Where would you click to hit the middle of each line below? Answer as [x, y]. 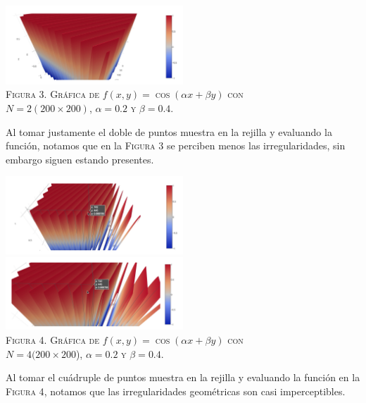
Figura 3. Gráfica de [52, 94]
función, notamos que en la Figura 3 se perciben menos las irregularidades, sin [176, 145]
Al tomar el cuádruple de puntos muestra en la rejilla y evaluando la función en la [183, 377]
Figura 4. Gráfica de [52, 340]
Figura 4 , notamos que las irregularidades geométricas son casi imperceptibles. [176, 391]
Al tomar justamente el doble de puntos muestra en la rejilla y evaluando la [169, 131]
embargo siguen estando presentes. [80, 159]
